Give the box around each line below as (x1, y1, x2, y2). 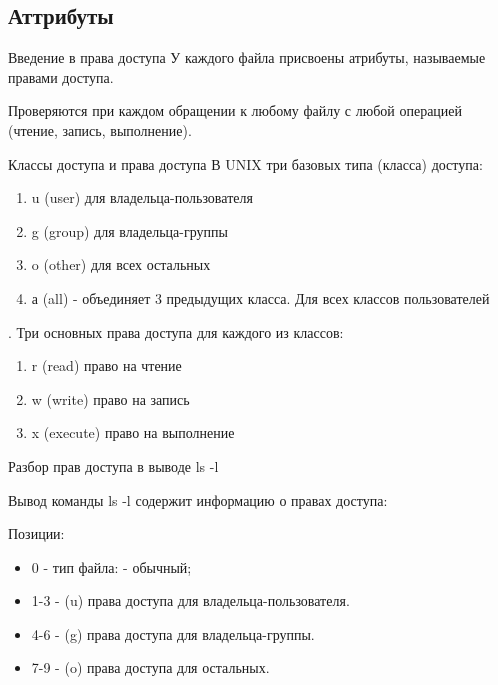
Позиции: (8, 523, 65, 544)
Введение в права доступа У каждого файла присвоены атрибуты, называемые (8, 47, 486, 68)
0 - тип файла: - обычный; (31, 556, 192, 577)
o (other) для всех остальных (31, 254, 211, 275)
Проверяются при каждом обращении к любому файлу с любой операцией (8, 100, 463, 121)
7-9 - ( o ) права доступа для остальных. (31, 657, 270, 678)
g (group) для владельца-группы (31, 220, 228, 241)
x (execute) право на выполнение (31, 422, 235, 443)
